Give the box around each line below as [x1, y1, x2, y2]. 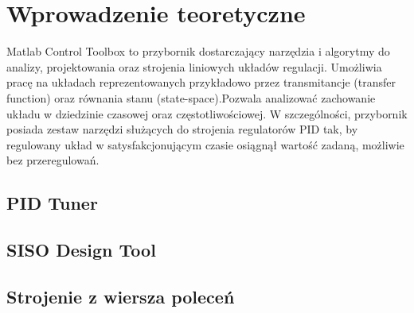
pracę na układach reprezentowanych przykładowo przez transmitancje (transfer [6, 74, 396, 91]
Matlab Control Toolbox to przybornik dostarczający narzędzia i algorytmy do [6, 43, 390, 60]
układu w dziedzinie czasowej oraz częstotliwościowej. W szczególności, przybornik [6, 105, 408, 122]
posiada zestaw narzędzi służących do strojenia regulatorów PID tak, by [6, 121, 358, 137]
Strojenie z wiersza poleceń [6, 284, 235, 308]
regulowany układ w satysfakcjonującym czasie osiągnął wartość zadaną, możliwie [6, 136, 404, 153]
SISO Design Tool [6, 238, 156, 262]
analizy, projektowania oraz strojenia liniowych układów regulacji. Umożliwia [6, 58, 382, 75]
